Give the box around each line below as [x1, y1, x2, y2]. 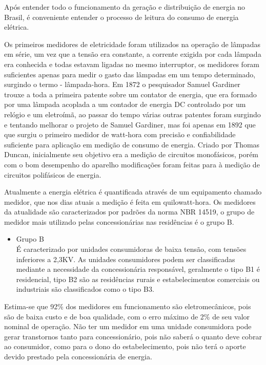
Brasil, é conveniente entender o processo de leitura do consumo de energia [4, 11, 239, 22]
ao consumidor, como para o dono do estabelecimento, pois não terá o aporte [4, 341, 246, 352]
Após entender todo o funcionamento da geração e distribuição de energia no [4, 2, 245, 12]
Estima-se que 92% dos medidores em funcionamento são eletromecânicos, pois [4, 301, 251, 312]
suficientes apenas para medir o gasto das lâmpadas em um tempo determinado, [4, 69, 256, 79]
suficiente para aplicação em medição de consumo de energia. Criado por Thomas [4, 139, 260, 149]
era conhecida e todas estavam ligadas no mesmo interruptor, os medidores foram [4, 58, 260, 69]
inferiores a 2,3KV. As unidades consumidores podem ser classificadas [16, 253, 235, 264]
